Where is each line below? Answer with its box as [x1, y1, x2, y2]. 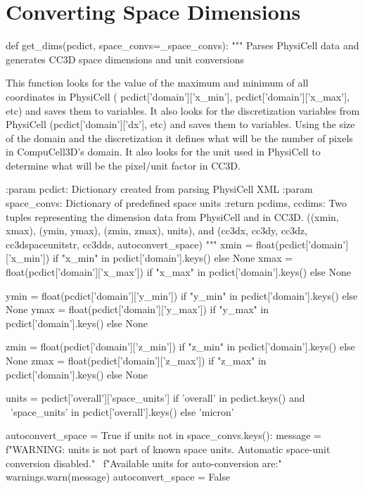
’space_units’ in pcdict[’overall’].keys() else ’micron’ [10, 404, 234, 419]
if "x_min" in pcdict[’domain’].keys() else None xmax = [52, 250, 293, 265]
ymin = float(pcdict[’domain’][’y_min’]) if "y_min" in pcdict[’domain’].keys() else [6, 288, 358, 303]
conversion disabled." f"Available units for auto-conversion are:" [6, 455, 282, 470]
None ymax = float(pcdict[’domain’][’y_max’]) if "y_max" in [6, 302, 269, 317]
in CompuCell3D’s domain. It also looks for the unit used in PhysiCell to [6, 144, 321, 159]
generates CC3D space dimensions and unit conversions [6, 51, 245, 66]
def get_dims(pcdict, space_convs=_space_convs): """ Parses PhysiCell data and [6, 38, 359, 53]
